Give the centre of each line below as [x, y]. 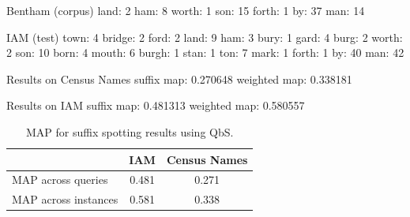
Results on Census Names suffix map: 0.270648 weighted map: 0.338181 [179, 79]
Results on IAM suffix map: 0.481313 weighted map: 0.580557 [156, 105]
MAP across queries [60, 180]
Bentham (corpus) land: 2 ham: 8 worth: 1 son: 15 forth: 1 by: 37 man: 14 [186, 10]
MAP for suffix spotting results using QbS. [130, 131]
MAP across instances [65, 199]
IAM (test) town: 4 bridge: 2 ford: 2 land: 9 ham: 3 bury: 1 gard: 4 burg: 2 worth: [205, 37]
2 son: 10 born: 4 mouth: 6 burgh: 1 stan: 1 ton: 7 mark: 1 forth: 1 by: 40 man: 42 [205, 52]
